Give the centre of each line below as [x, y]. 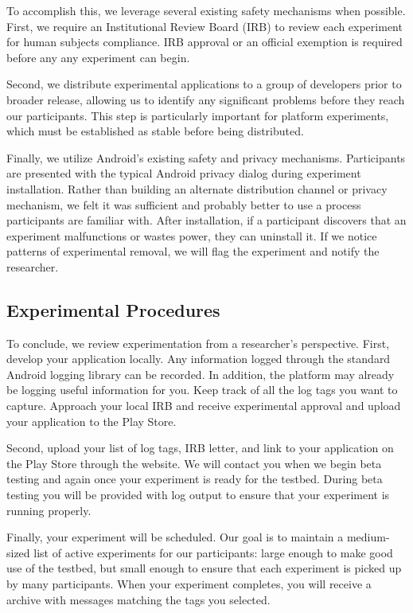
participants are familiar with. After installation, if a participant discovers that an [206, 220]
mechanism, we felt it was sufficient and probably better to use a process [184, 204]
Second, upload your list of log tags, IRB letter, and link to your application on [200, 448]
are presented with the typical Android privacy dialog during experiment [184, 173]
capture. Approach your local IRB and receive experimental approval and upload [204, 406]
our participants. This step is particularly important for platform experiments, [198, 115]
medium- [368, 537]
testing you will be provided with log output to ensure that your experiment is [198, 495]
